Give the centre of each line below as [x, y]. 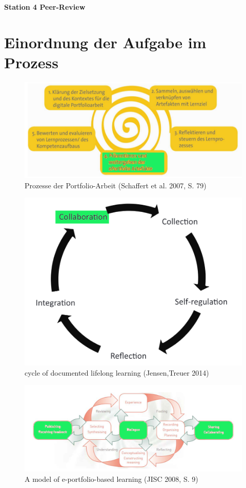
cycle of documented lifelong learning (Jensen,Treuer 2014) [117, 372]
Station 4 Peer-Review [45, 7]
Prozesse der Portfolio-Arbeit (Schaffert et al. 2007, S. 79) [116, 185]
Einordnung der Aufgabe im [105, 42]
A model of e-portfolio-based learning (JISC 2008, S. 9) [111, 479]
